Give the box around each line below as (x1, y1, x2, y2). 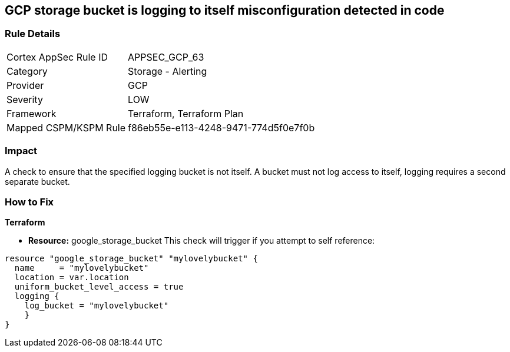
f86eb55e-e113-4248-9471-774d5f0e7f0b (128, 121, 315, 134)
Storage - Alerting (128, 65, 207, 77)
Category (6, 65, 48, 77)
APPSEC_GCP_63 (128, 51, 204, 63)
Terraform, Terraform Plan (128, 107, 244, 119)
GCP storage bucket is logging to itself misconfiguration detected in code (5, 3, 445, 18)
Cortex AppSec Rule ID (6, 51, 108, 63)
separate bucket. (5, 176, 70, 187)
